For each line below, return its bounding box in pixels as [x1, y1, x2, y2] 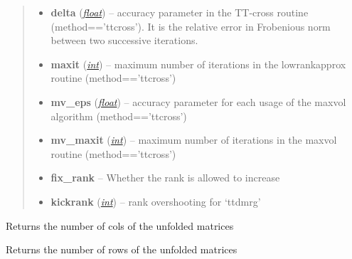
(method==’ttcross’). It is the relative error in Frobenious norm [50, 18, 331, 33]
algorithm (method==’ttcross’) [50, 108, 187, 123]
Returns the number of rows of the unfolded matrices [6, 242, 238, 257]
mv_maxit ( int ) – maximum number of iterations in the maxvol [50, 132, 337, 147]
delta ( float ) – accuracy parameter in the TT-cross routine [50, 5, 309, 19]
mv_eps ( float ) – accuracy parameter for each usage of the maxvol [50, 94, 346, 109]
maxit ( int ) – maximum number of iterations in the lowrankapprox [50, 56, 346, 71]
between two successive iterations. [50, 33, 198, 48]
